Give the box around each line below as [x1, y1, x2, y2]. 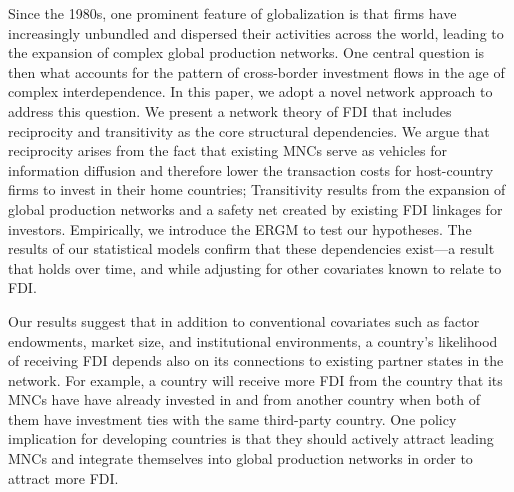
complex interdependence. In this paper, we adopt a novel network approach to [8, 81, 493, 102]
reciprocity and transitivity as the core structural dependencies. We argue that [8, 120, 490, 141]
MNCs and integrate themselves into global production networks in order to [8, 448, 473, 469]
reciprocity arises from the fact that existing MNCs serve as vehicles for [8, 140, 447, 161]
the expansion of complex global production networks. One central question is [8, 42, 485, 63]
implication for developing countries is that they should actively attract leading [8, 428, 494, 449]
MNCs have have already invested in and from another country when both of [8, 389, 481, 410]
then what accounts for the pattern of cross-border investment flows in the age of [8, 61, 505, 82]
